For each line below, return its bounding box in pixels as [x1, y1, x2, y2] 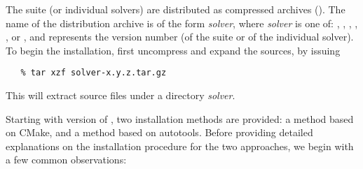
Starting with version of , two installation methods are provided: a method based [6, 111, 354, 126]
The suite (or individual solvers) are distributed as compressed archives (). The [6, 2, 345, 16]
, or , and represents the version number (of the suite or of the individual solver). [6, 29, 354, 44]
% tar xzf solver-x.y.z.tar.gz [20, 68, 167, 78]
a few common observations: [6, 152, 127, 167]
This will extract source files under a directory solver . [6, 88, 235, 103]
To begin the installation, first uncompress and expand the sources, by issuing [6, 43, 341, 57]
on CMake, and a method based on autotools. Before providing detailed [6, 125, 313, 140]
